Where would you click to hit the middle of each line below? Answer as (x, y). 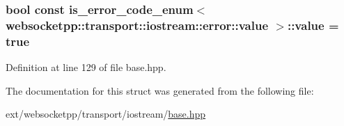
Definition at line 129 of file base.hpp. (86, 67)
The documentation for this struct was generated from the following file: (160, 90)
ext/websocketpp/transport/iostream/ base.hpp (106, 114)
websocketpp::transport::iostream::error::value (137, 25)
